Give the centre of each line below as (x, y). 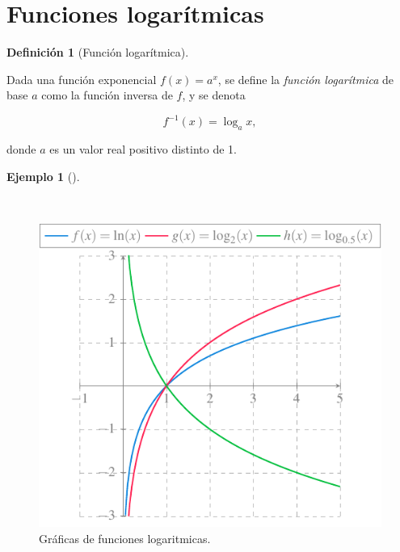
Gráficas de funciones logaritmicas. (125, 538)
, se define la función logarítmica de (306, 79)
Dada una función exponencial (82, 79)
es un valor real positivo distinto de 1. (143, 149)
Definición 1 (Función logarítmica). (98, 52)
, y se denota (214, 95)
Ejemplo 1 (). (43, 176)
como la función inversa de (107, 95)
